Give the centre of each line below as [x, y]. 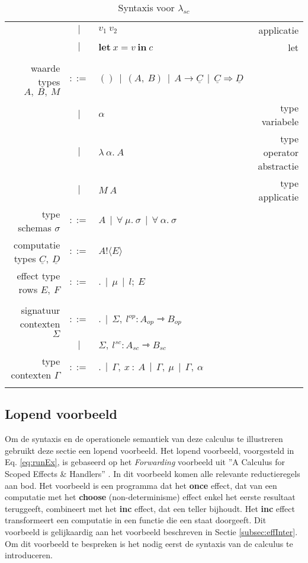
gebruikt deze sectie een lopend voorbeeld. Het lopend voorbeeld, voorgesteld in [150, 450]
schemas [35, 228]
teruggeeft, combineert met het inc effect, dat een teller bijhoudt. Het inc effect [150, 508]
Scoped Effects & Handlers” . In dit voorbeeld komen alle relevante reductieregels [153, 473]
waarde [45, 68]
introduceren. [29, 555]
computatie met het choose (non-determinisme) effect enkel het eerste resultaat [150, 497]
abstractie [278, 166]
